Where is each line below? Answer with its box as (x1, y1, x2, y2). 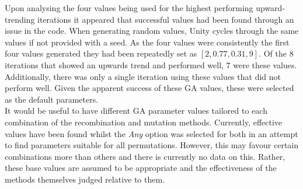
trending (5, 13, 35, 25)
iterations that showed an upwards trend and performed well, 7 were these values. (5, 58, 297, 71)
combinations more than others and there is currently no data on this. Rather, (5, 150, 285, 162)
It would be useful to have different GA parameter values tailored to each (5, 104, 267, 117)
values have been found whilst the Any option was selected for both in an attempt (5, 127, 298, 139)
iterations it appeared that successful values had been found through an (37, 13, 294, 25)
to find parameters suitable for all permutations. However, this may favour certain (5, 139, 299, 151)
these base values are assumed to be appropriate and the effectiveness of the (5, 162, 277, 174)
